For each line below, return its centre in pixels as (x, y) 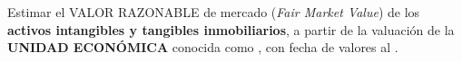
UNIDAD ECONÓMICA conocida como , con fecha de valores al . (203, 47)
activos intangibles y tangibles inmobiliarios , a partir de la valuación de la (231, 29)
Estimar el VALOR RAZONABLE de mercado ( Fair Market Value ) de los (214, 12)
